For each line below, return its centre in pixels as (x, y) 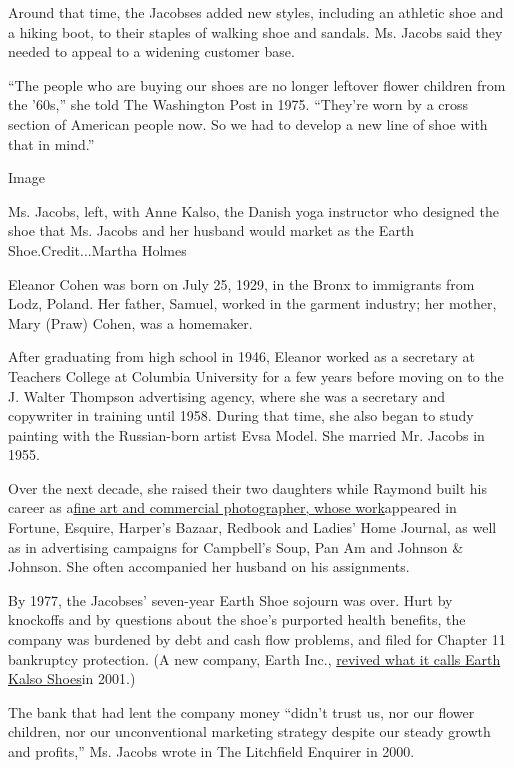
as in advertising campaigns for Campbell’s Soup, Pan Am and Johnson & (236, 546)
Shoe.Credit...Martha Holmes (97, 249)
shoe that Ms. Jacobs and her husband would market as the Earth (211, 230)
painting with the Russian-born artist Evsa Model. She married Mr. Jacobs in (246, 434)
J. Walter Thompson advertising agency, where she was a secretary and (227, 395)
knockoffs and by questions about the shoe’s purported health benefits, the (237, 619)
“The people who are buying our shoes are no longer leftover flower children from (257, 84)
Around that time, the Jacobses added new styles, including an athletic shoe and (256, 12)
